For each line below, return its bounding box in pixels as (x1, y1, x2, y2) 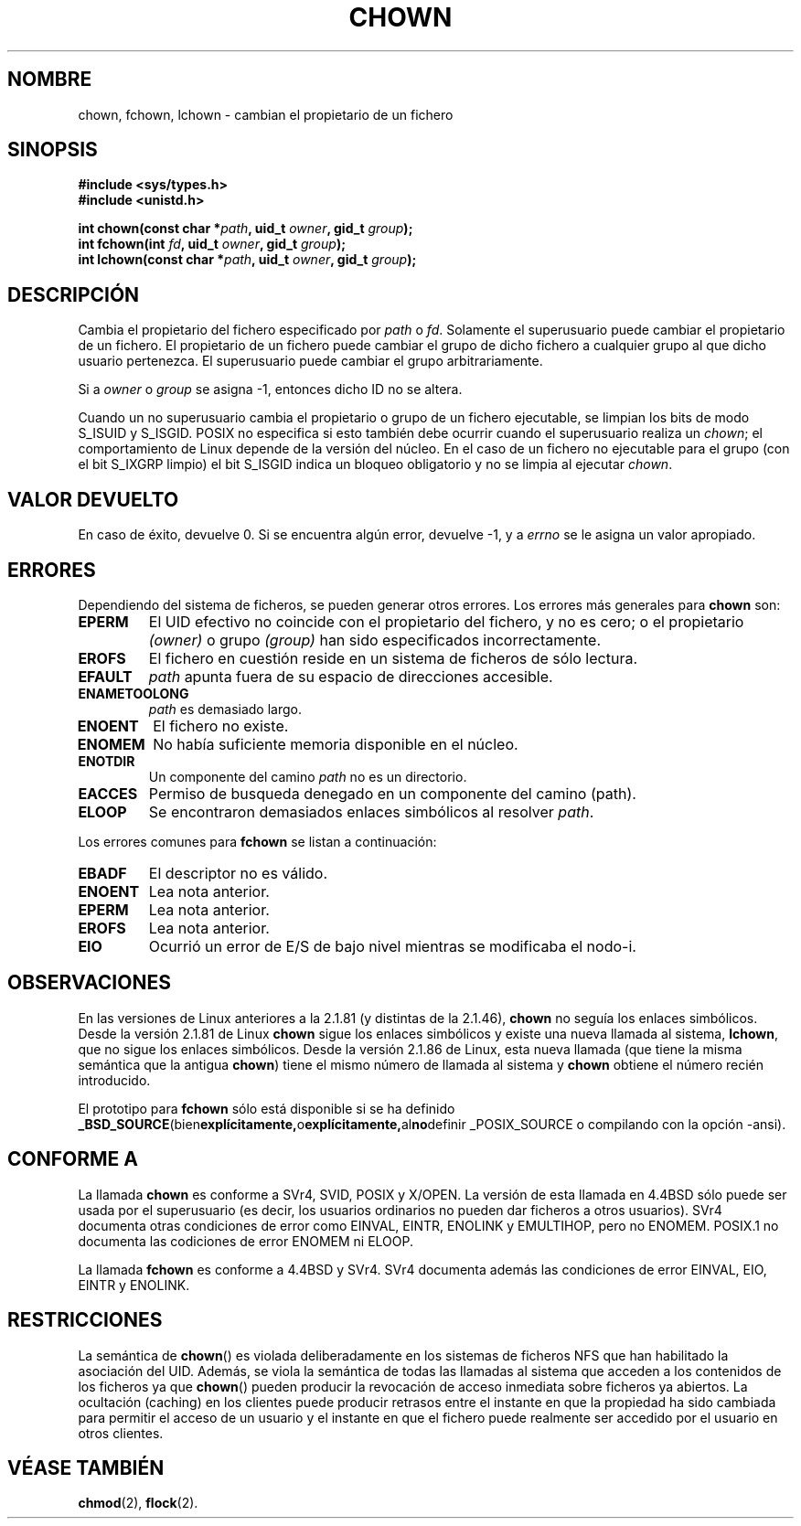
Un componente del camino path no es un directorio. (148, 768, 467, 784)
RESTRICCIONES (7, 1308, 163, 1332)
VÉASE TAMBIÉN (7, 1456, 165, 1479)
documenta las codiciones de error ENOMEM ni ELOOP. (78, 1233, 413, 1249)
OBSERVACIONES (7, 971, 171, 995)
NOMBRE (7, 68, 92, 91)
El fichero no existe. (153, 716, 289, 735)
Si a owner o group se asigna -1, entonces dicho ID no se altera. (78, 381, 463, 398)
